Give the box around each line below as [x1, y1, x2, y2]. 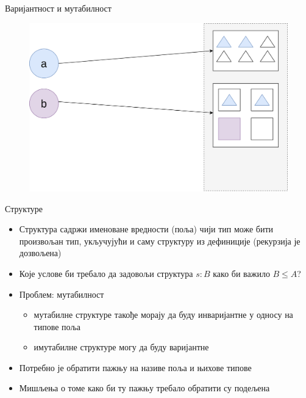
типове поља [34, 320, 80, 333]
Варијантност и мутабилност [5, 2, 112, 14]
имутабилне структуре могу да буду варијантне [34, 341, 209, 353]
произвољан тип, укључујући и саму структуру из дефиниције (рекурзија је [19, 234, 301, 247]
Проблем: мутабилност [19, 287, 104, 300]
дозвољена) [19, 246, 62, 259]
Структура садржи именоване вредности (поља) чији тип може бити [19, 223, 274, 235]
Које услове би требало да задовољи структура [19, 267, 193, 279]
